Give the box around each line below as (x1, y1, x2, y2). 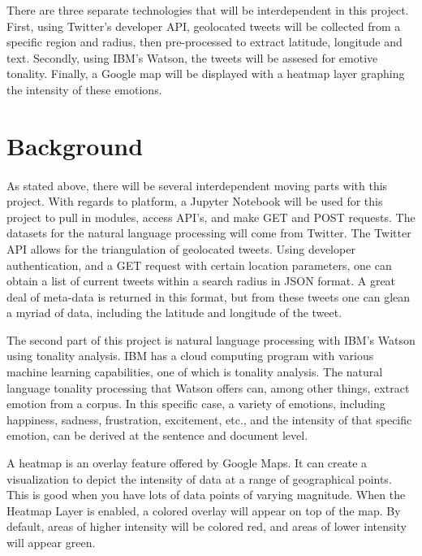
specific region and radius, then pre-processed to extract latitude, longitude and (6, 33, 403, 50)
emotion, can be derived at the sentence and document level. (6, 427, 308, 444)
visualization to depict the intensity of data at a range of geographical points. (6, 470, 392, 487)
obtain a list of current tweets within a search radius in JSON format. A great (6, 272, 396, 289)
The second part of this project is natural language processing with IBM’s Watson (6, 331, 416, 348)
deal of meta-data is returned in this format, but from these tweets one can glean (6, 288, 411, 305)
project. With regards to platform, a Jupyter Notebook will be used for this (6, 193, 383, 210)
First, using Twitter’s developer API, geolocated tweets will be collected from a (6, 17, 401, 34)
